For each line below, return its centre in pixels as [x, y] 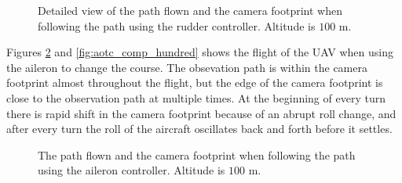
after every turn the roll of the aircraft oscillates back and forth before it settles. [199, 129]
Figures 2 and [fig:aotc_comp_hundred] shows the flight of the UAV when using [200, 52]
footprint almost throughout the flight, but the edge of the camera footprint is [195, 83]
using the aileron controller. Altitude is [132, 170]
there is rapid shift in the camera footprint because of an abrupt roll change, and [201, 113]
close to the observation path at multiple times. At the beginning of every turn [196, 97]
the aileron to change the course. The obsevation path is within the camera [187, 67]
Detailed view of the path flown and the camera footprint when [190, 10]
